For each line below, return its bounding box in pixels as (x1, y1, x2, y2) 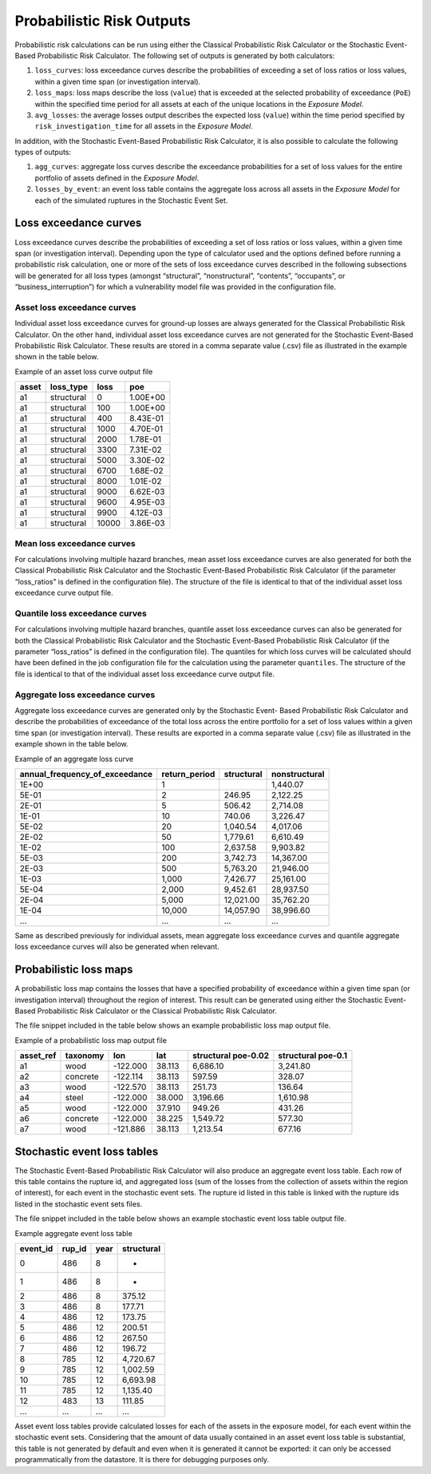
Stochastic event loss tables (14, 1144, 159, 1158)
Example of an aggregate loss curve (14, 754, 134, 763)
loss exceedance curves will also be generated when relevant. (14, 942, 219, 952)
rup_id (61, 1243, 87, 1254)
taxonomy (65, 1050, 105, 1061)
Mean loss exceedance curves (14, 537, 136, 549)
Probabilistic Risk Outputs (14, 12, 191, 30)
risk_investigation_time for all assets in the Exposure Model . (34, 121, 253, 131)
